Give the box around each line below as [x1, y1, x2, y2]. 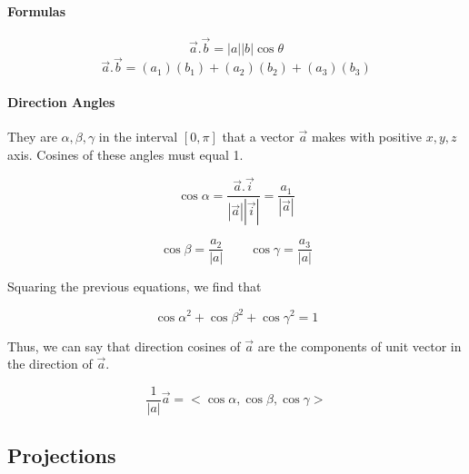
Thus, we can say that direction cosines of [7, 336, 241, 355]
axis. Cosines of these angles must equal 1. [7, 144, 244, 163]
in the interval [98, 127, 178, 146]
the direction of [7, 354, 93, 373]
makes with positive [311, 127, 422, 146]
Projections [7, 441, 116, 469]
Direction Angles [7, 92, 115, 111]
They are [7, 127, 57, 146]
